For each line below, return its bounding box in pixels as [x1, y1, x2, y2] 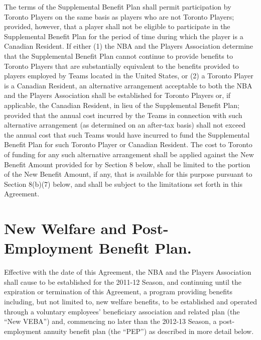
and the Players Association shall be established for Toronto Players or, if [4, 90, 231, 100]
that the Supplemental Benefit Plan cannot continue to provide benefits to [4, 50, 233, 61]
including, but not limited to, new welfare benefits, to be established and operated [4, 296, 257, 306]
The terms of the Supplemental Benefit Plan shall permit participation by [4, 2, 231, 12]
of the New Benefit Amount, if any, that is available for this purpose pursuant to [4, 169, 252, 179]
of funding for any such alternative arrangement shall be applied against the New [4, 149, 254, 159]
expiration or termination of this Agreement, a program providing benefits [4, 286, 233, 297]
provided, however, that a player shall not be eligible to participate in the [4, 21, 230, 32]
